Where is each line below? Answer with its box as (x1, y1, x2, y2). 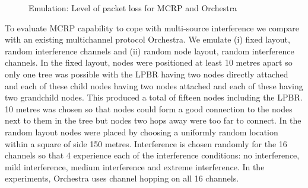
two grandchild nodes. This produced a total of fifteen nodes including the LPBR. (5, 91, 303, 103)
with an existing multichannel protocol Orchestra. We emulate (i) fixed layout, (5, 33, 290, 46)
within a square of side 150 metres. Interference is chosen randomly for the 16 (5, 137, 287, 150)
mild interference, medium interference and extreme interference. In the (5, 160, 265, 173)
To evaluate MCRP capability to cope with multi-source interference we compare (5, 21, 300, 34)
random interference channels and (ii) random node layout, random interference (5, 44, 294, 57)
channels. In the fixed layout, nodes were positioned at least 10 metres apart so (5, 56, 293, 69)
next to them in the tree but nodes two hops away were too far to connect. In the (5, 114, 301, 127)
